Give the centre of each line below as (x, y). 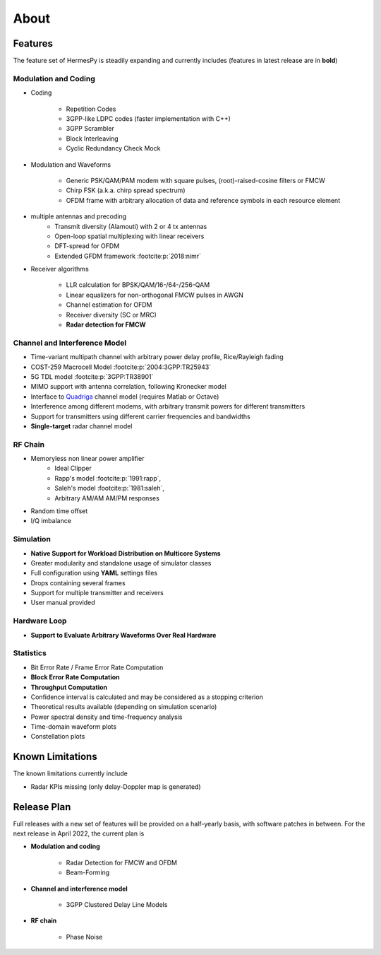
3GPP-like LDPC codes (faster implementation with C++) (148, 118)
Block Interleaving (92, 139)
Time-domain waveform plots (73, 727)
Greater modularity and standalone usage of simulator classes (121, 563)
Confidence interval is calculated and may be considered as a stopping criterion (147, 697)
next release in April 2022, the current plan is (79, 833)
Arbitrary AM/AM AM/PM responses (107, 498)
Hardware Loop (40, 621)
